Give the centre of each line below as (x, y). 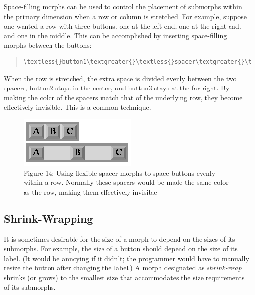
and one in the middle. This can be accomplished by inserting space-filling (115, 35)
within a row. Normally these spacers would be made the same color (126, 182)
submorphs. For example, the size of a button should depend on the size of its (121, 249)
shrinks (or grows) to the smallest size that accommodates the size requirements (124, 277)
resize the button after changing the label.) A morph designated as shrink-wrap (123, 268)
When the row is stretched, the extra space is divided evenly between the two (120, 78)
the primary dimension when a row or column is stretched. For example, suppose (126, 16)
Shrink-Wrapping (49, 218)
